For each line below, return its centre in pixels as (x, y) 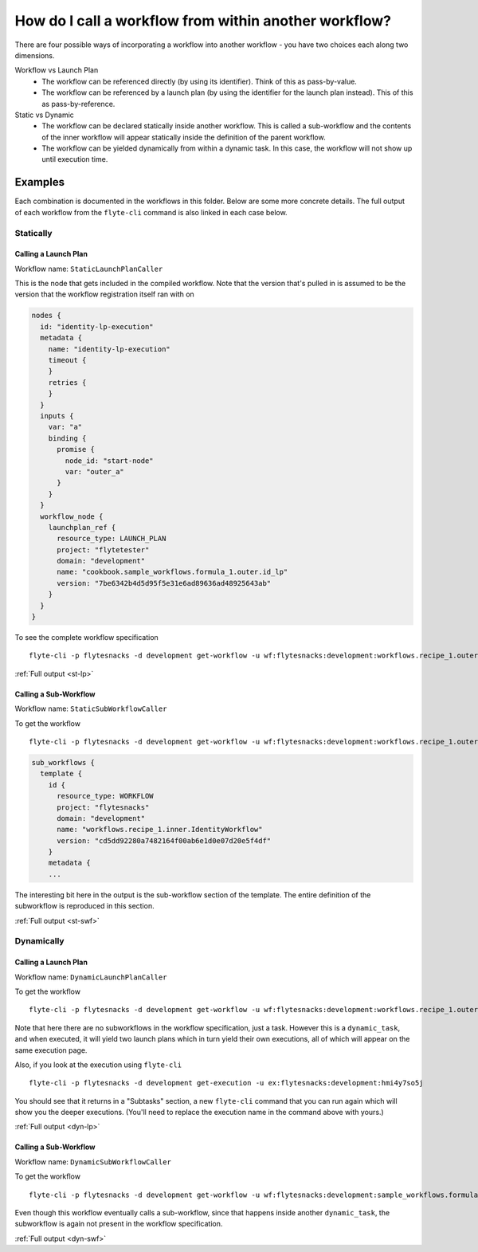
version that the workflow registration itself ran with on (104, 294)
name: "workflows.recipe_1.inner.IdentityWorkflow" (160, 830)
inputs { (57, 416)
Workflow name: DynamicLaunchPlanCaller (91, 977)
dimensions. (35, 55)
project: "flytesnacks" (103, 807)
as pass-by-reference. (78, 104)
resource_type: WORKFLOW (106, 796)
